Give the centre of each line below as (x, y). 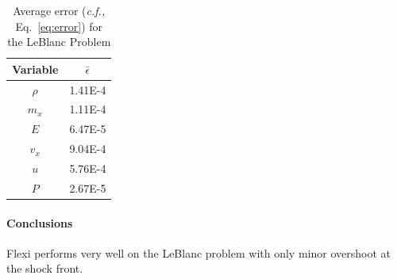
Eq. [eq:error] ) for (59, 26)
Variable (35, 69)
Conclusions (40, 222)
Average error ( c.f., (59, 10)
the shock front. (45, 268)
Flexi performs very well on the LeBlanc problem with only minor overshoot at (198, 252)
